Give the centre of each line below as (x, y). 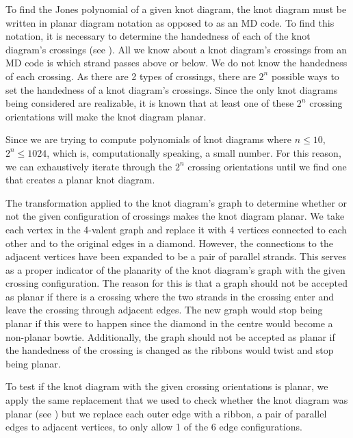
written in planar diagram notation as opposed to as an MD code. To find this (170, 22)
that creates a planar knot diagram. (80, 180)
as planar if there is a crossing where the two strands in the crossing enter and (170, 296)
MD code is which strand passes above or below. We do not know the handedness (176, 63)
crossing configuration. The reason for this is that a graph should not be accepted (177, 283)
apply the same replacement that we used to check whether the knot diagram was (177, 400)
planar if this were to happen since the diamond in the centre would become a (169, 323)
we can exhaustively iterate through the (89, 166)
